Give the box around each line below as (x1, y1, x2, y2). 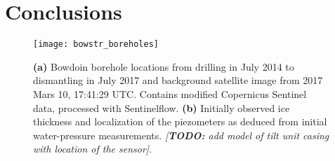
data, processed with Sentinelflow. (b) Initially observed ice (33, 100, 290, 115)
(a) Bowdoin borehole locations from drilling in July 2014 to (33, 59, 294, 73)
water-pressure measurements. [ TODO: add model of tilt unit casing (33, 127, 329, 142)
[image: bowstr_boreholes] (33, 39, 159, 50)
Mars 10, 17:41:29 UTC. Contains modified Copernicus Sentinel (33, 86, 307, 101)
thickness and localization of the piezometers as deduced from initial (33, 114, 327, 129)
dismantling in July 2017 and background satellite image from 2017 (33, 73, 323, 87)
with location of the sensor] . (33, 141, 152, 156)
